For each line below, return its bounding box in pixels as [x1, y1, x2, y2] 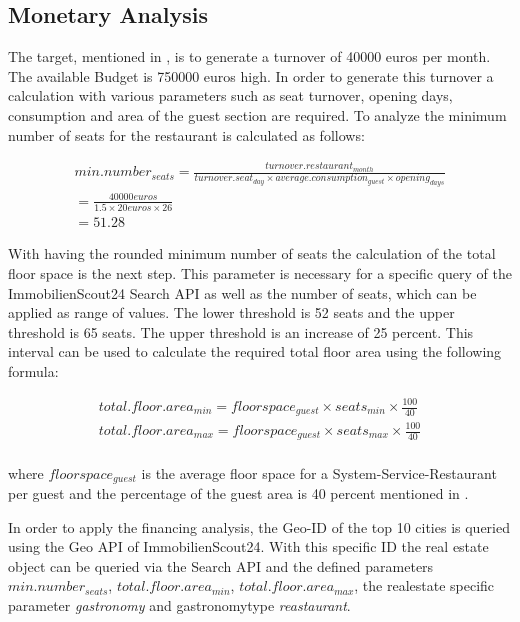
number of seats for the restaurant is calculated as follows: [8, 124, 365, 145]
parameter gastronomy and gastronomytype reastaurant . [8, 594, 351, 615]
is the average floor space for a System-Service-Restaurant [141, 462, 497, 483]
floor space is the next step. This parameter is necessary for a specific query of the [8, 262, 513, 283]
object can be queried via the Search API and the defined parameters [8, 555, 434, 576]
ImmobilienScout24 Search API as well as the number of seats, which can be [8, 282, 477, 303]
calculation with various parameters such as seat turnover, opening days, [8, 85, 453, 106]
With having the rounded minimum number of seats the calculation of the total [8, 243, 496, 264]
